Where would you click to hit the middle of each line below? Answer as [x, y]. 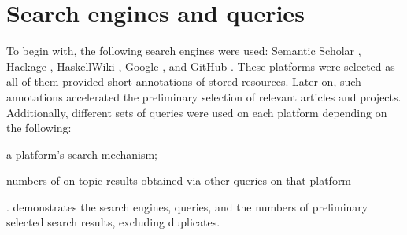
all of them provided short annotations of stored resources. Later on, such [184, 81]
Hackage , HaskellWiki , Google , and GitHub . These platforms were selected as [201, 66]
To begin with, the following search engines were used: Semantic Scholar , [184, 51]
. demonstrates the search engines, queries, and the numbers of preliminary [187, 206]
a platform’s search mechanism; [82, 154]
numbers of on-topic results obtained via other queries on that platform [179, 180]
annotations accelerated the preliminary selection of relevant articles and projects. [204, 96]
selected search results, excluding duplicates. [113, 222]
